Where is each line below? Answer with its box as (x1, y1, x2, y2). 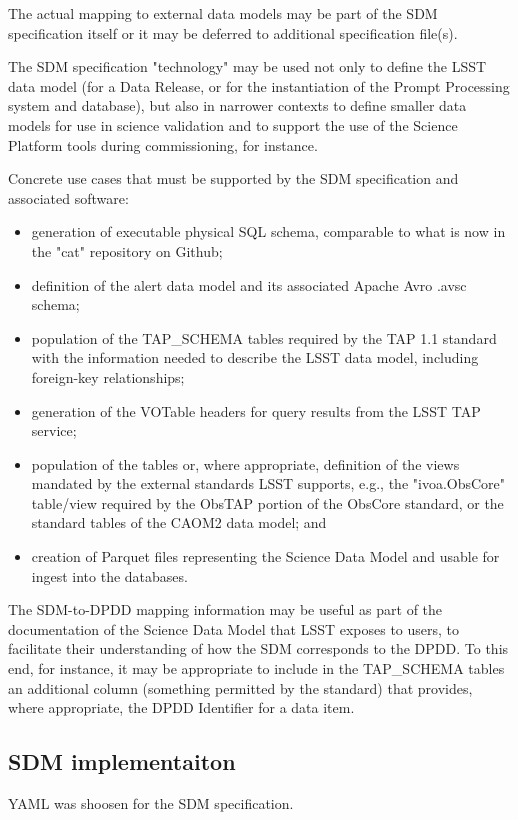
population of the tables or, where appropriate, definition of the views (31, 453, 460, 474)
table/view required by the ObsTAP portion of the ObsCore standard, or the (31, 492, 504, 513)
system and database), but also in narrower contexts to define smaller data (8, 95, 467, 116)
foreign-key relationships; (31, 366, 185, 387)
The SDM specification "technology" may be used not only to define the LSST (8, 56, 487, 77)
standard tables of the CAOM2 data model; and (31, 512, 327, 533)
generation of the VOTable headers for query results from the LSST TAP (31, 400, 481, 421)
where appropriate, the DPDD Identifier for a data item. (8, 697, 355, 718)
